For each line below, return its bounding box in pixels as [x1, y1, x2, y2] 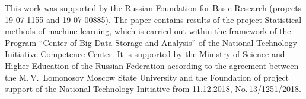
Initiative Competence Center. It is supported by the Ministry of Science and [5, 48, 285, 60]
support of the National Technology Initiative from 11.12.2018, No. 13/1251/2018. [5, 82, 301, 95]
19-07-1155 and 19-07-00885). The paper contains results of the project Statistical [5, 13, 302, 25]
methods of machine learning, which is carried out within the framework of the [5, 25, 291, 37]
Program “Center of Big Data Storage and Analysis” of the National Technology [5, 36, 297, 48]
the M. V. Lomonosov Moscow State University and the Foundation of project [5, 71, 289, 83]
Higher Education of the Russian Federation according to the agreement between [5, 59, 299, 71]
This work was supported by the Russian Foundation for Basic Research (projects [5, 2, 302, 14]
